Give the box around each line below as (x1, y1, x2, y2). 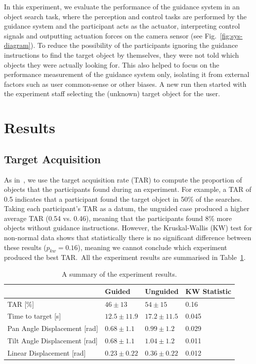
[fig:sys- (220, 30, 243, 40)
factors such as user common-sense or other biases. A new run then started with (4, 78, 247, 89)
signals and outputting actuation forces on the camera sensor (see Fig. (4, 30, 217, 40)
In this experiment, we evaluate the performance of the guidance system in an (4, 1, 240, 11)
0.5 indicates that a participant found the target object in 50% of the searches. (4, 193, 242, 204)
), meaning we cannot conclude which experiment (78, 242, 227, 252)
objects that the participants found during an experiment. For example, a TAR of (4, 184, 252, 194)
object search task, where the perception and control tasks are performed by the (4, 11, 247, 21)
